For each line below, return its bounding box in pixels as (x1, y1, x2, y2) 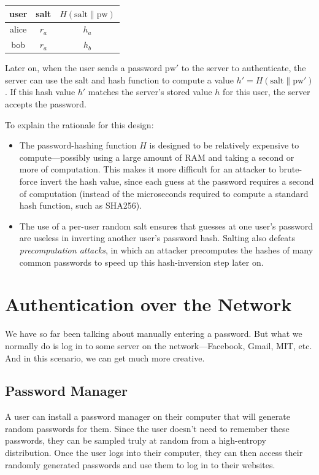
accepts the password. (5, 98, 86, 110)
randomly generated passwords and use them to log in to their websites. (5, 458, 275, 471)
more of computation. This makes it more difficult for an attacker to (19, 163, 277, 176)
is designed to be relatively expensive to (149, 139, 299, 152)
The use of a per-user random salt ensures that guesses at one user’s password (19, 219, 313, 232)
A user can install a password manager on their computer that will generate (5, 410, 290, 423)
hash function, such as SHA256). (19, 199, 142, 212)
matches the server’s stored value (88, 85, 212, 98)
